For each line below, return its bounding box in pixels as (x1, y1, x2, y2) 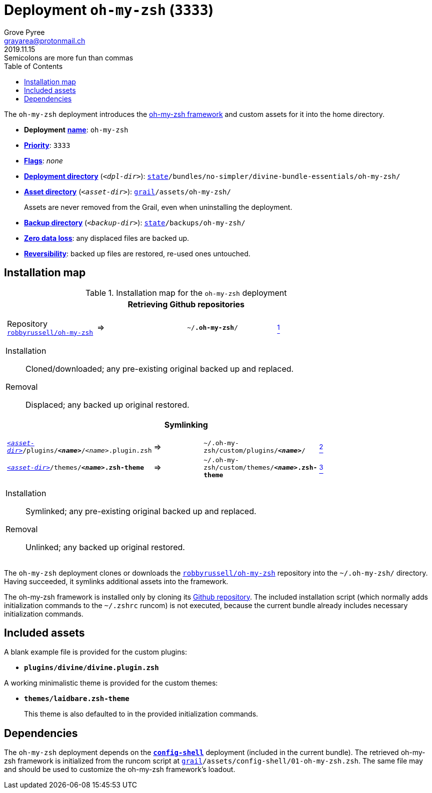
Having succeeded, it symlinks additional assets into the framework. (4, 577, 228, 586)
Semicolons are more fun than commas (4, 53, 133, 62)
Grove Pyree (4, 27, 45, 36)
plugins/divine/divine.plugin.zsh (24, 664, 159, 672)
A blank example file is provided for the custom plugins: (4, 648, 187, 657)
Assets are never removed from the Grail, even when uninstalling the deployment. (24, 202, 292, 211)
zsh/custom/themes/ (203, 463, 274, 471)
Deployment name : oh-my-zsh (24, 125, 128, 134)
